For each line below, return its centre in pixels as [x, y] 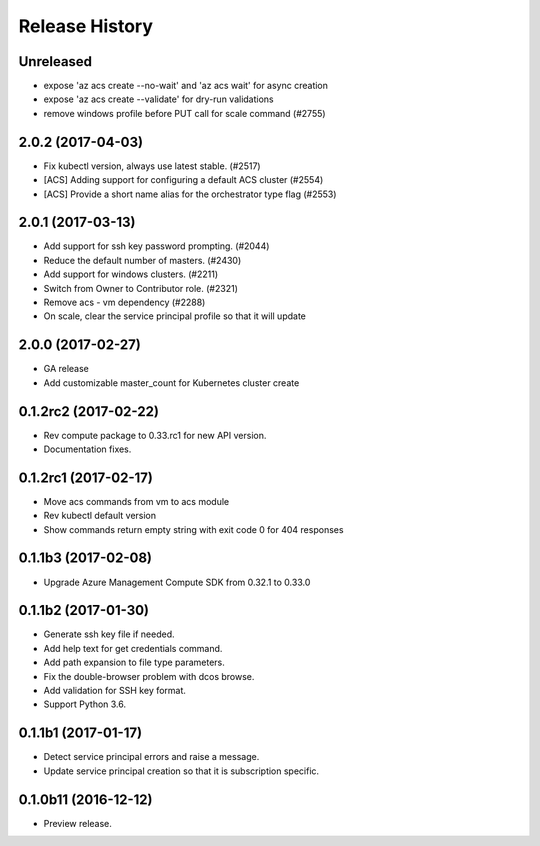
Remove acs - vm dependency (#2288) [124, 302]
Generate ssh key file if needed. [109, 634]
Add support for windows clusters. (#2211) [131, 274]
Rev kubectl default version [100, 516]
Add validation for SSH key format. [115, 691]
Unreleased [55, 61]
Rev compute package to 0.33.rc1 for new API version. [155, 435]
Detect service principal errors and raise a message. [151, 757]
